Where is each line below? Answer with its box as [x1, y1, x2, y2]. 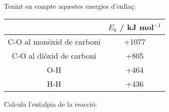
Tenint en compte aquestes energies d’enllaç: [4, 1, 136, 11]
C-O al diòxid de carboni [12, 49, 97, 61]
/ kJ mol [119, 21, 154, 32]
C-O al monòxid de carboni [8, 35, 101, 47]
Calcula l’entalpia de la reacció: [4, 98, 97, 109]
